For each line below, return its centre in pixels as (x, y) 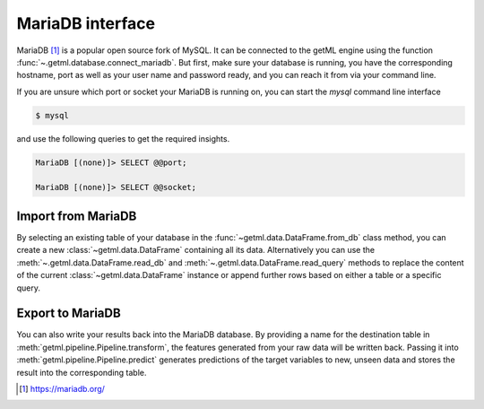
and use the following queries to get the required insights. (123, 138)
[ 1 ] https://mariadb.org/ (62, 388)
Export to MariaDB (69, 313)
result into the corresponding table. (82, 372)
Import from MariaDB (77, 216)
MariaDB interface (86, 23)
